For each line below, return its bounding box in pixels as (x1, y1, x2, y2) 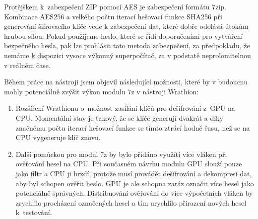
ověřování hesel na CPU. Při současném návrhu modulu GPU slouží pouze (15, 158, 242, 169)
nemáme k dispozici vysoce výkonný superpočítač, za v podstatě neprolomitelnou (4, 50, 251, 60)
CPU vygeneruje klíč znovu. (15, 132, 101, 143)
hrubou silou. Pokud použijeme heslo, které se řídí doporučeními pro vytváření (4, 30, 243, 41)
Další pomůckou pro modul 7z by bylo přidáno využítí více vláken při (15, 148, 227, 159)
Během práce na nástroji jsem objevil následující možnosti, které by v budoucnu (4, 76, 248, 87)
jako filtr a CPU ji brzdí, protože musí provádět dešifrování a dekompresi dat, (15, 168, 252, 178)
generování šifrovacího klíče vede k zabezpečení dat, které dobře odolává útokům (4, 21, 249, 31)
